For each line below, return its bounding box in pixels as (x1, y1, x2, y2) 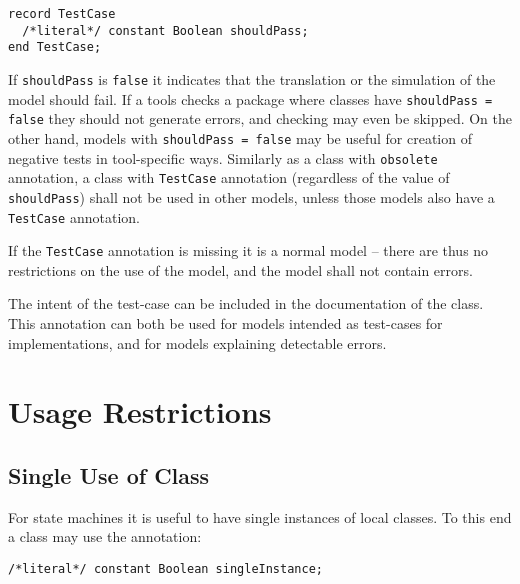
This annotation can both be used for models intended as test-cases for (8, 313, 443, 334)
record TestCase (8, 7, 116, 21)
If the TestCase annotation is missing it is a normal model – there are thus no (8, 240, 489, 261)
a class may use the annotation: (8, 526, 202, 547)
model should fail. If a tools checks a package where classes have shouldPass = (8, 88, 493, 109)
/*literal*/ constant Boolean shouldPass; (22, 23, 309, 38)
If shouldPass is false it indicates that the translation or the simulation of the (8, 68, 496, 89)
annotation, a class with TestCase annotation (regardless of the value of (8, 167, 450, 188)
